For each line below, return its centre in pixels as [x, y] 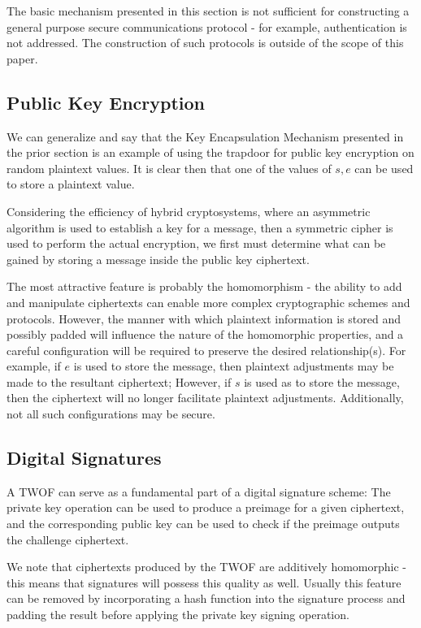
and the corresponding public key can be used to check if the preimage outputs [203, 524]
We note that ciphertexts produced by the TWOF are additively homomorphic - [206, 567]
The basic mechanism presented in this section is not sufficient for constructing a [208, 11]
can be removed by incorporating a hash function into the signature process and [206, 598]
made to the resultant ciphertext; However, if [119, 381]
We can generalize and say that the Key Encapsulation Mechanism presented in [205, 136]
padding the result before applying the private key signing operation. [178, 615]
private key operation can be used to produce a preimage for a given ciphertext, [206, 507]
